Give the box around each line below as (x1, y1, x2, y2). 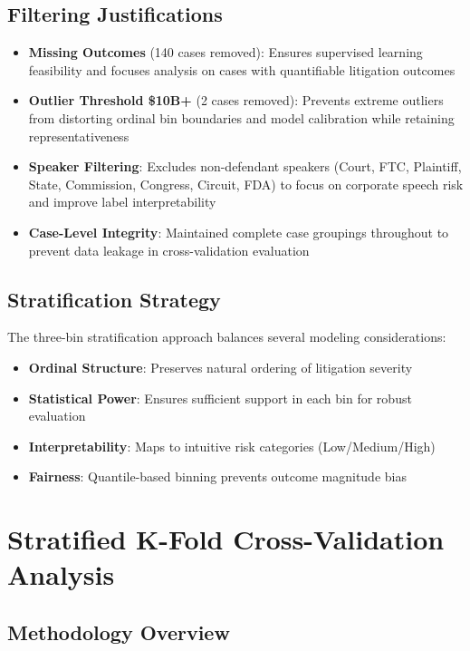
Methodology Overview (7, 617, 230, 646)
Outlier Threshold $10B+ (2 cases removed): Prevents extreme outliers (28, 91, 444, 110)
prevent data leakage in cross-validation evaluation (28, 240, 310, 259)
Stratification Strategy (7, 285, 221, 313)
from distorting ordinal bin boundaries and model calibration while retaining (28, 108, 455, 127)
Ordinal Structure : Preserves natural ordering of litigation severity (28, 357, 413, 376)
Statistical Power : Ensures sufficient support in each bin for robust (28, 388, 412, 407)
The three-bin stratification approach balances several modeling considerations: (7, 327, 446, 346)
